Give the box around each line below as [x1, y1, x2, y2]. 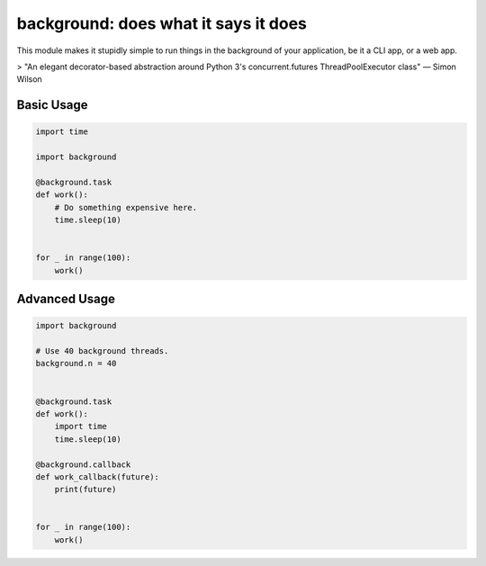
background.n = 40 [35, 358, 117, 369]
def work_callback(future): [35, 472, 159, 481]
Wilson [16, 74, 42, 85]
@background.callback [35, 459, 131, 470]
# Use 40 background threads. [35, 346, 169, 355]
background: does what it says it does [16, 13, 308, 33]
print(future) [54, 484, 117, 495]
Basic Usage [16, 97, 88, 112]
